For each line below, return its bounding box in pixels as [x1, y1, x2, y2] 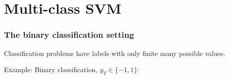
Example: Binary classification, [4, 64, 98, 75]
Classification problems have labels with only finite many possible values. [4, 48, 226, 58]
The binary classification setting [4, 28, 134, 41]
